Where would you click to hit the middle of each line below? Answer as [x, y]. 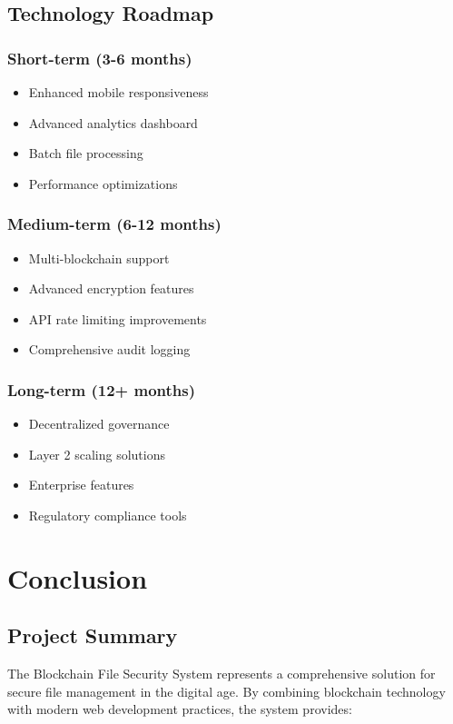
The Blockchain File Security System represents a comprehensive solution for [222, 674]
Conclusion [78, 577]
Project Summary [93, 635]
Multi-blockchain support [99, 258]
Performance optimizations [103, 183]
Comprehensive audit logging [109, 349]
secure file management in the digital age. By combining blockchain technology [226, 691]
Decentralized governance [99, 424]
